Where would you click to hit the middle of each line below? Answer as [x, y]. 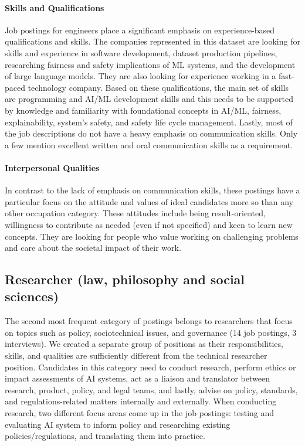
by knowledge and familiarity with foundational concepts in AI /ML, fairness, [143, 110]
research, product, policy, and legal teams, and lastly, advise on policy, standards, [151, 389]
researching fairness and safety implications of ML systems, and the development [150, 64]
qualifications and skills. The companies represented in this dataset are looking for [152, 41]
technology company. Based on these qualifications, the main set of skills [158, 87]
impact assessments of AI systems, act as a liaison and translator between [137, 378]
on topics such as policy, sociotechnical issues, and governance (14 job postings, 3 [151, 332]
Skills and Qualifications [55, 7]
